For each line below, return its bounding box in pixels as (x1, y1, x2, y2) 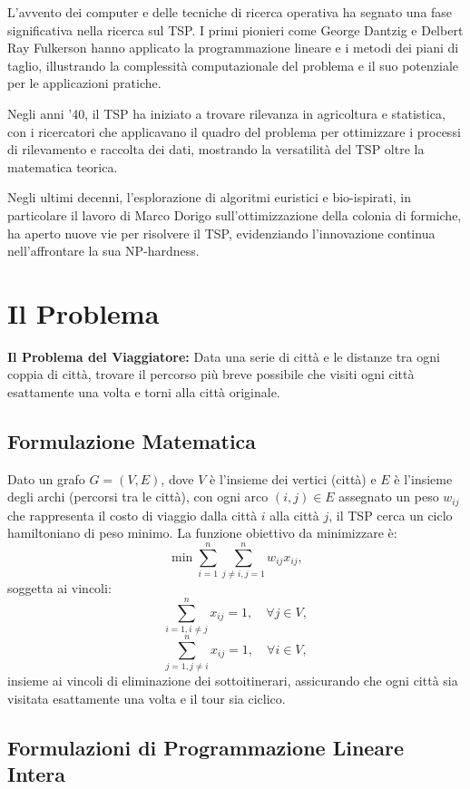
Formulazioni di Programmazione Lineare (7, 733, 405, 761)
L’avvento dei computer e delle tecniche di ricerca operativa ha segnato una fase (7, 3, 453, 21)
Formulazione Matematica (7, 427, 257, 455)
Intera (7, 760, 66, 787)
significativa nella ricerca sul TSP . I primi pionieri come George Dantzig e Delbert (7, 20, 464, 39)
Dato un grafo (7, 469, 85, 488)
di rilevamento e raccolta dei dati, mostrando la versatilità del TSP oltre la (7, 140, 425, 159)
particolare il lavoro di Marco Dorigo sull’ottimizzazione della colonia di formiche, (7, 205, 462, 224)
